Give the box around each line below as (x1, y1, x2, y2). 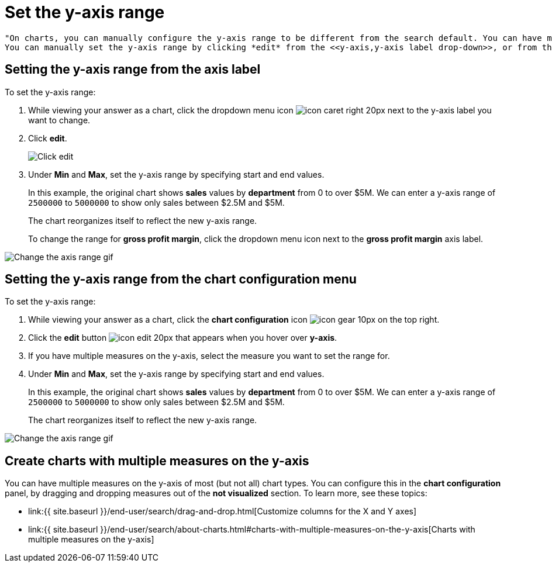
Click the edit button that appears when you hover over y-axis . (28, 333, 337, 343)
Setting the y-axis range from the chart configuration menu (5, 272, 357, 287)
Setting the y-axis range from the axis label (5, 62, 261, 77)
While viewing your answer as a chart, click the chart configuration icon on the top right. (28, 314, 440, 325)
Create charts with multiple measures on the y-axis (5, 453, 309, 468)
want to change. (28, 115, 91, 125)
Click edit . (28, 133, 67, 143)
